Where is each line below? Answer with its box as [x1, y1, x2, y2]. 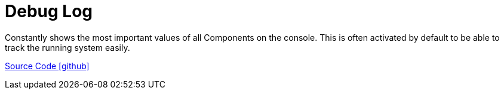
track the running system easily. [5, 42, 130, 53]
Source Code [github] [5, 60, 90, 71]
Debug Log [5, 1, 93, 21]
